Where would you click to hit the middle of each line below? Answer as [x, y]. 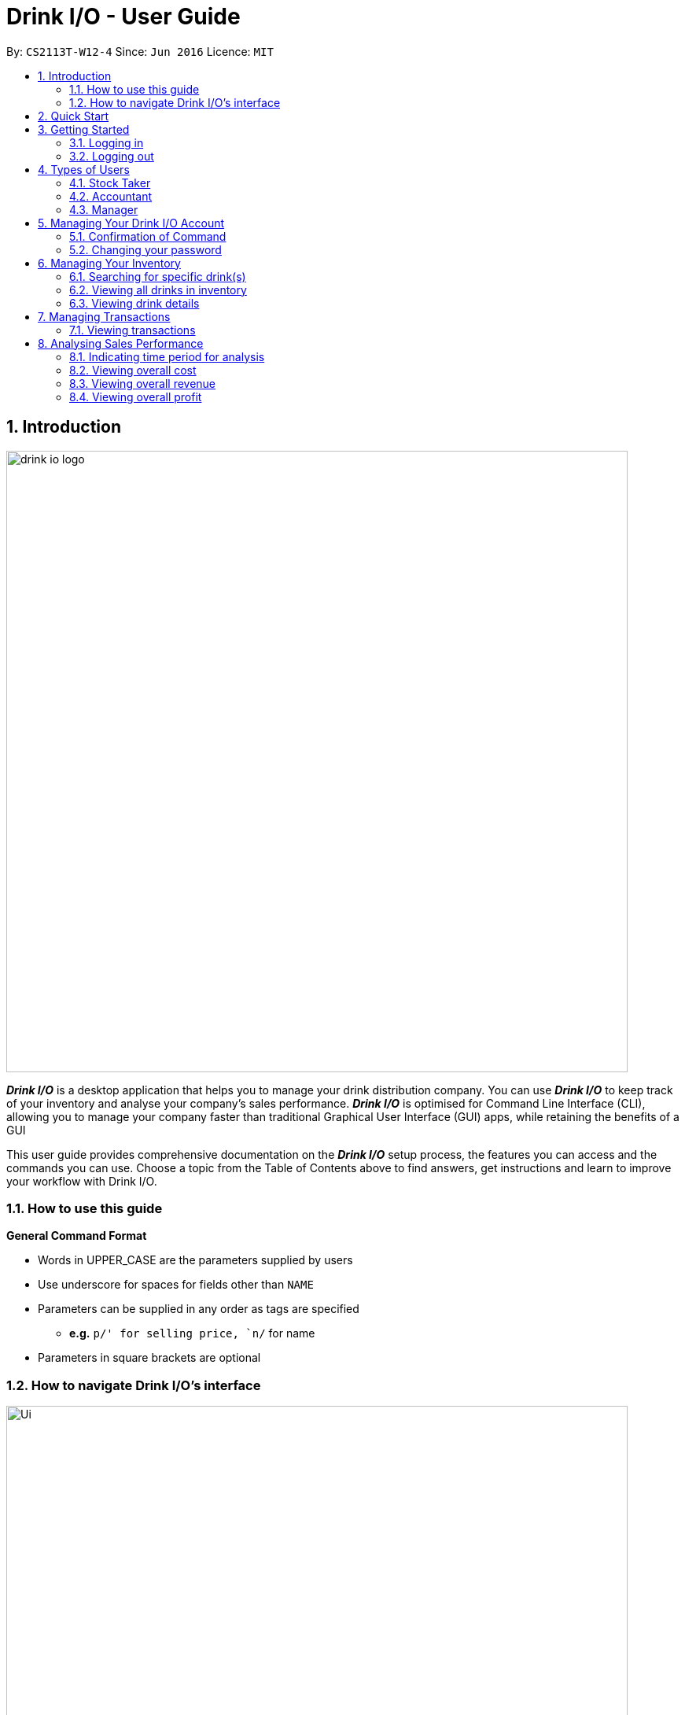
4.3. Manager [104, 209]
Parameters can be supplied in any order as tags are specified [199, 1309]
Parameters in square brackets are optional [149, 1358]
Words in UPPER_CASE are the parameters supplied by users [195, 1260]
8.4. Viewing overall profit [136, 396]
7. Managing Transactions [104, 316]
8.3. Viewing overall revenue [143, 383]
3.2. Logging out [112, 156]
